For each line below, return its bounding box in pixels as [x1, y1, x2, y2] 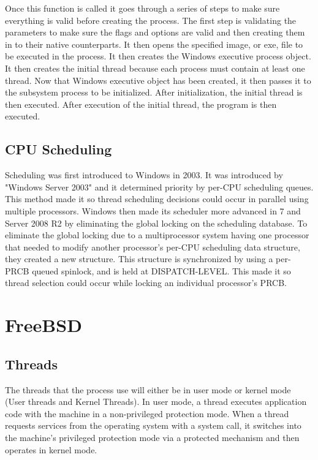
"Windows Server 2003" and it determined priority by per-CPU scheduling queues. [5, 180, 314, 193]
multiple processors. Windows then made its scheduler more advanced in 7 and [5, 204, 301, 217]
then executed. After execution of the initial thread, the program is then [5, 97, 277, 110]
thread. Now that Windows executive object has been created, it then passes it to [5, 74, 311, 86]
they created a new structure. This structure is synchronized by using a [5, 252, 273, 265]
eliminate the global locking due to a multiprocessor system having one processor [5, 228, 309, 241]
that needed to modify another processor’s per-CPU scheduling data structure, [5, 240, 300, 253]
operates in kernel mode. [5, 443, 97, 456]
